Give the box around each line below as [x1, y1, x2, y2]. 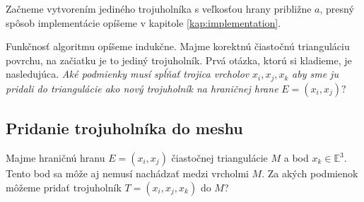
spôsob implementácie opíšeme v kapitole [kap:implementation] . [6, 15, 281, 30]
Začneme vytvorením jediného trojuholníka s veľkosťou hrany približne [6, 1, 312, 16]
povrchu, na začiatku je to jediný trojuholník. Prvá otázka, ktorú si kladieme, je [6, 52, 352, 67]
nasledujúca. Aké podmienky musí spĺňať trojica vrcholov [6, 66, 249, 81]
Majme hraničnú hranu [6, 150, 105, 165]
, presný [319, 1, 354, 16]
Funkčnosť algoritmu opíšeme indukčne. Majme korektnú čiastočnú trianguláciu [6, 39, 350, 54]
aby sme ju [292, 66, 339, 81]
